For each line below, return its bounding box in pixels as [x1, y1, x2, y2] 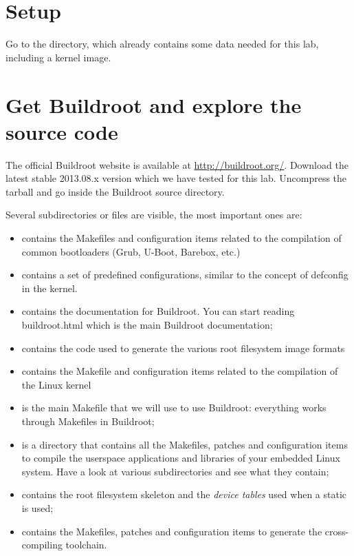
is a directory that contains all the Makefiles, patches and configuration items [21, 437, 348, 451]
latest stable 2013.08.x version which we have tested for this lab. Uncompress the [5, 171, 347, 185]
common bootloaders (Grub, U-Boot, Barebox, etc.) [21, 244, 241, 258]
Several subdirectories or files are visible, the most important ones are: [5, 207, 302, 222]
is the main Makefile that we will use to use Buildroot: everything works [21, 400, 327, 415]
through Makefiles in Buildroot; [21, 413, 155, 428]
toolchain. [65, 537, 107, 552]
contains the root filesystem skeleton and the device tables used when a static [21, 487, 347, 502]
